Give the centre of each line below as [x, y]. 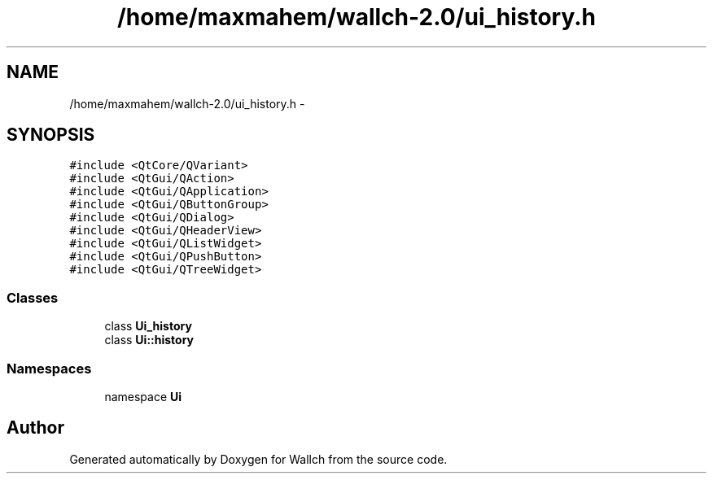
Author [35, 428]
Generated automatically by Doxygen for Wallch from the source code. [258, 459]
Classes [33, 297]
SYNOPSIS [51, 135]
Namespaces [49, 368]
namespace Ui [143, 396]
